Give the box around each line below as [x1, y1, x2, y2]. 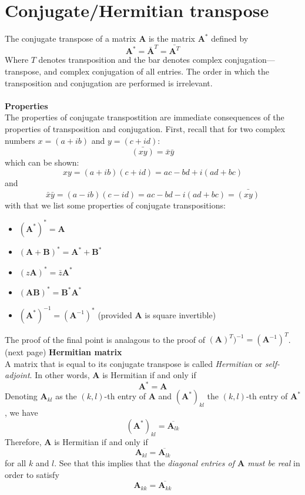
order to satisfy [5, 468, 59, 480]
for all [5, 456, 26, 469]
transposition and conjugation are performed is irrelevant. [5, 76, 213, 89]
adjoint [5, 369, 30, 381]
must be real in [247, 456, 300, 469]
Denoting [5, 390, 38, 402]
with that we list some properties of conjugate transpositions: [5, 198, 226, 211]
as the [55, 390, 77, 402]
